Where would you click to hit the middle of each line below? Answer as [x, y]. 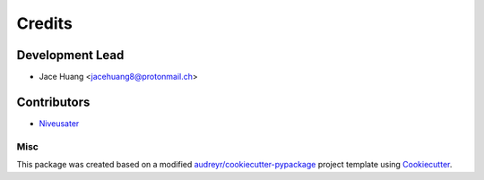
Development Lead [70, 55]
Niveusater [59, 123]
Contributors [53, 102]
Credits [45, 23]
